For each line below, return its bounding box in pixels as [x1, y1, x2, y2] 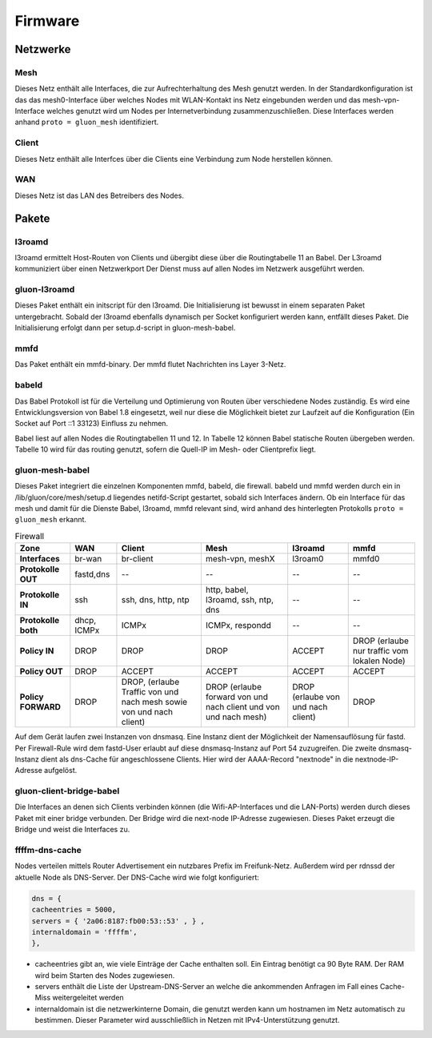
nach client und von [205, 702, 280, 713]
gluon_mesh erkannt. [14, 515, 87, 525]
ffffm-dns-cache [14, 845, 82, 856]
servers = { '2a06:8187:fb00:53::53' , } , [31, 916, 206, 925]
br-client [121, 553, 154, 565]
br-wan [74, 553, 102, 565]
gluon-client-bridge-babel [14, 786, 120, 797]
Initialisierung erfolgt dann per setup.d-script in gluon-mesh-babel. [14, 323, 236, 332]
